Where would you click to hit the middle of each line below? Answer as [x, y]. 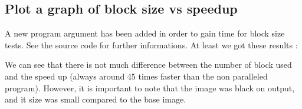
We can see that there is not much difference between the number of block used [148, 65]
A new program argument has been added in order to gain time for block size [145, 33]
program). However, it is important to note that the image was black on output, [150, 87]
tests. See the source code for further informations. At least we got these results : [151, 44]
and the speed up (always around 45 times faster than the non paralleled [136, 76]
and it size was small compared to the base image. [96, 99]
